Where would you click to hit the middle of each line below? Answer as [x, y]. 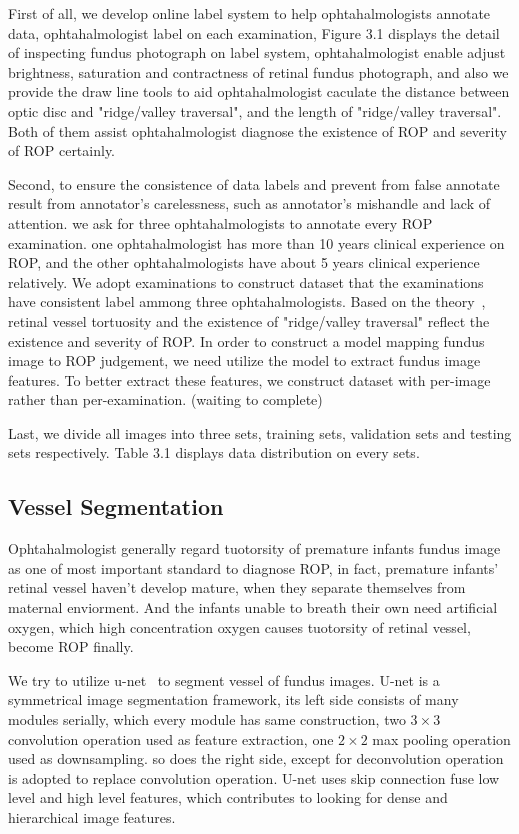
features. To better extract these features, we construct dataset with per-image [249, 379]
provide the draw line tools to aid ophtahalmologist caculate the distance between [259, 91]
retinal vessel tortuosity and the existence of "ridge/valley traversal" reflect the [249, 320]
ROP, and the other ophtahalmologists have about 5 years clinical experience [244, 262]
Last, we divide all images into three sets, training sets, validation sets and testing [260, 432]
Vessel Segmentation [116, 506]
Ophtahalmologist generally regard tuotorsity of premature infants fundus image [254, 548]
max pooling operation [441, 738]
